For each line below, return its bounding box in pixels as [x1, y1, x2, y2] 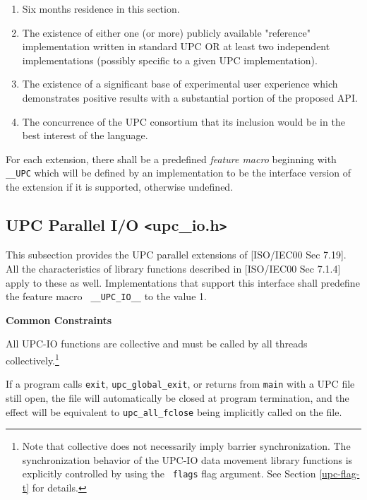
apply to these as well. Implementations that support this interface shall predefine [6, 275, 360, 290]
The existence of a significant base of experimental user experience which [22, 76, 338, 91]
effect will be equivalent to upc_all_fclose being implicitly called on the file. [6, 404, 342, 419]
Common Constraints [6, 312, 112, 327]
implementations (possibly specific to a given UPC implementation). [22, 52, 318, 67]
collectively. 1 [6, 351, 59, 367]
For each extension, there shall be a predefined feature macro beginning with [6, 151, 337, 166]
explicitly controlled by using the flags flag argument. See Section [22, 466, 316, 481]
